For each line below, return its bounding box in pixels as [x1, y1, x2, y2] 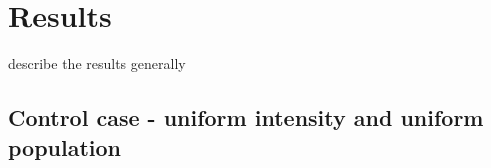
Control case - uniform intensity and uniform [8, 102, 484, 133]
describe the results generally [8, 53, 186, 74]
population [8, 131, 122, 162]
